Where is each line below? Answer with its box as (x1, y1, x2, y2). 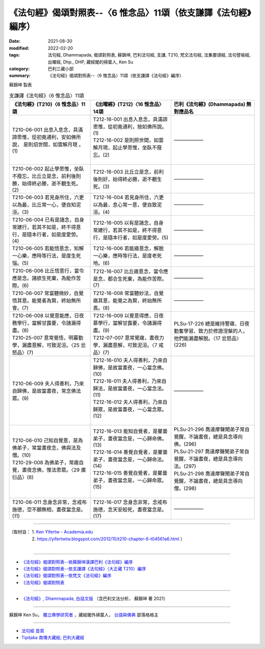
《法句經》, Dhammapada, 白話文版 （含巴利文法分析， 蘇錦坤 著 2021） (21, 595, 168, 602)
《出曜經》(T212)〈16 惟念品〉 (93, 101, 164, 108)
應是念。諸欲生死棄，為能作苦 (12, 275, 81, 282)
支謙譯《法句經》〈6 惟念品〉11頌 (9, 92, 84, 99)
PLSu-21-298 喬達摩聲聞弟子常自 (174, 470, 250, 477)
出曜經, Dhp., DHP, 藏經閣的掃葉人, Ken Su (48, 59, 133, 65)
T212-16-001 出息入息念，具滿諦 (93, 116, 168, 123)
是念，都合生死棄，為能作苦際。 (93, 275, 167, 282)
